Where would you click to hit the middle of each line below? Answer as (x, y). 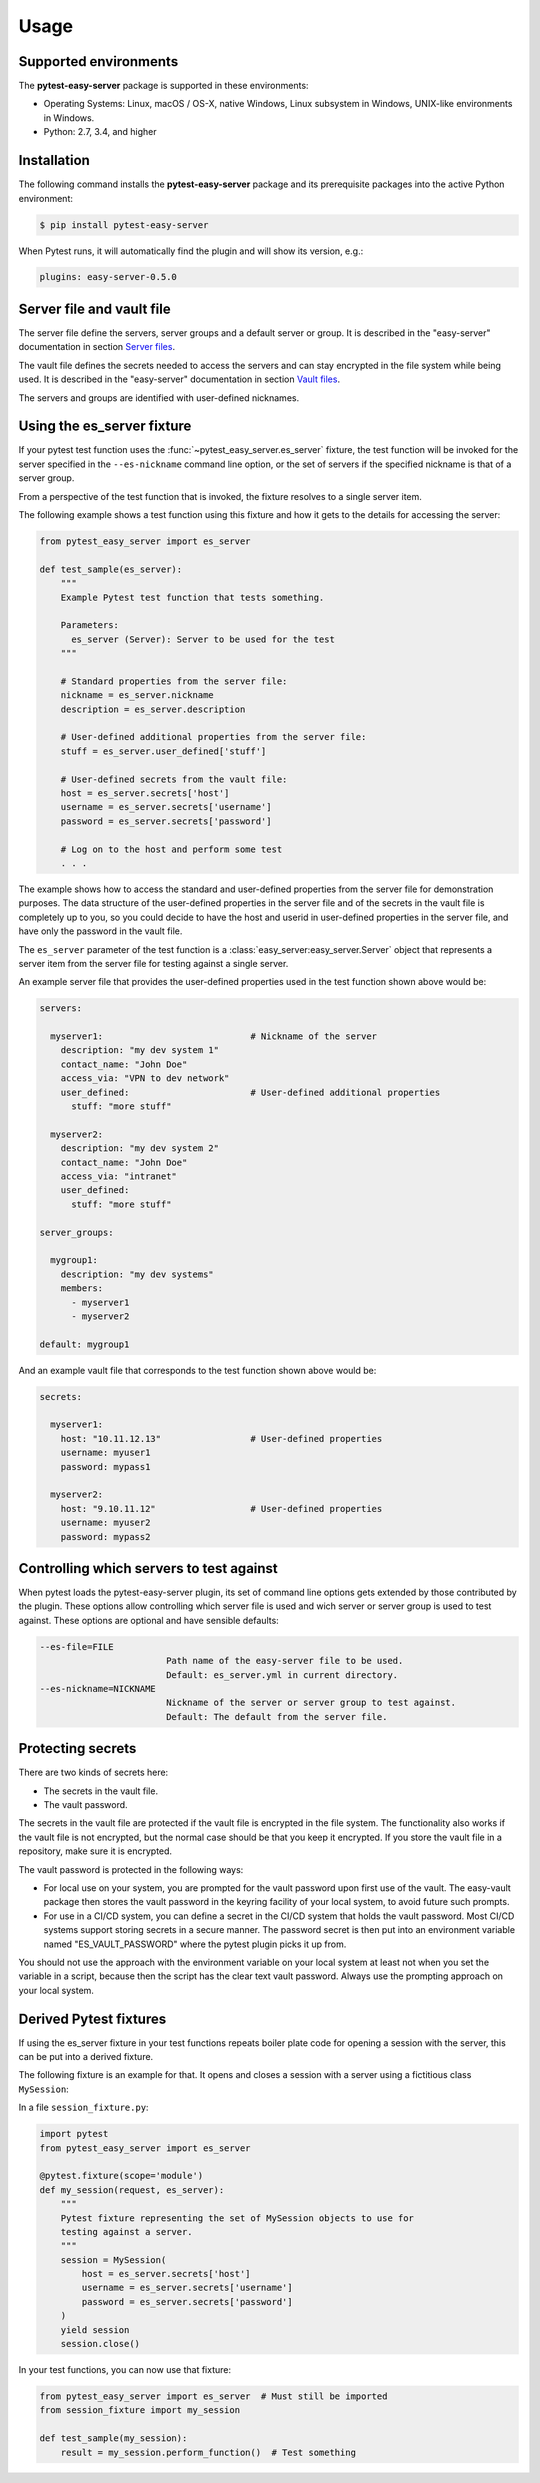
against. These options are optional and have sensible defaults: (148, 1620)
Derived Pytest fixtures (92, 2018)
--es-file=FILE (76, 1646)
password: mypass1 (105, 1466)
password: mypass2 (105, 1536)
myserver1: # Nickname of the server (214, 1036)
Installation (54, 160)
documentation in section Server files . (96, 347)
